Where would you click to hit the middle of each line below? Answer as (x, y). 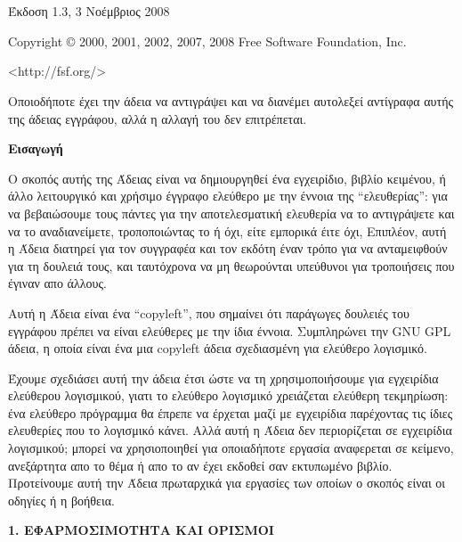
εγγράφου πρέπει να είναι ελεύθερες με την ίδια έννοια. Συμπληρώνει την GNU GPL (230, 330)
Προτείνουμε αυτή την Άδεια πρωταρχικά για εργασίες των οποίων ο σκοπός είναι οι (227, 483)
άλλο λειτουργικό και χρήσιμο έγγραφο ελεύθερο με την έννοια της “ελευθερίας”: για (228, 196)
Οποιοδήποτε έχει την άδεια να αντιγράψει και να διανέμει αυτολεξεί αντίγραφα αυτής (231, 100)
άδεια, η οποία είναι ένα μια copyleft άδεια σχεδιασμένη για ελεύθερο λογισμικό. (218, 348)
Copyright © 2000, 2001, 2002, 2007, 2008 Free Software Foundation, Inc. (207, 41)
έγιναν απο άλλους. (57, 283)
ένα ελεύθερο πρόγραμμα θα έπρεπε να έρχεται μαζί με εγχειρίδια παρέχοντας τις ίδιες (231, 412)
